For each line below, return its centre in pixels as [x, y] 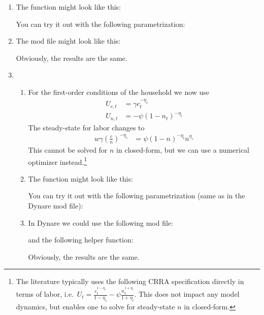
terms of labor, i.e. [45, 294]
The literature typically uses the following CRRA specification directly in [130, 281]
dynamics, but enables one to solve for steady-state [95, 306]
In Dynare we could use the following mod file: [101, 222]
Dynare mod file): [56, 205]
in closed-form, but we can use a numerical [183, 149]
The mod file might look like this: [68, 41]
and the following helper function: [81, 240]
